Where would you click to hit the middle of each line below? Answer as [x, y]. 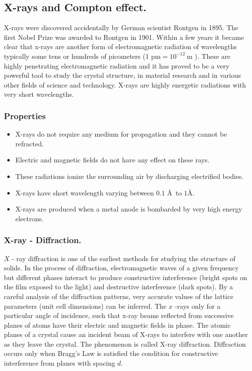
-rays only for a [198, 306]
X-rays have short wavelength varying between [85, 192]
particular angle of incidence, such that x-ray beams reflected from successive [119, 315]
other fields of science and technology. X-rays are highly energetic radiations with [125, 84]
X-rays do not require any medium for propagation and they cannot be [121, 134]
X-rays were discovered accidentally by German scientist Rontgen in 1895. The [121, 27]
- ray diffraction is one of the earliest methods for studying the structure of [124, 258]
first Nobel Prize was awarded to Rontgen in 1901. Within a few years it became [124, 37]
